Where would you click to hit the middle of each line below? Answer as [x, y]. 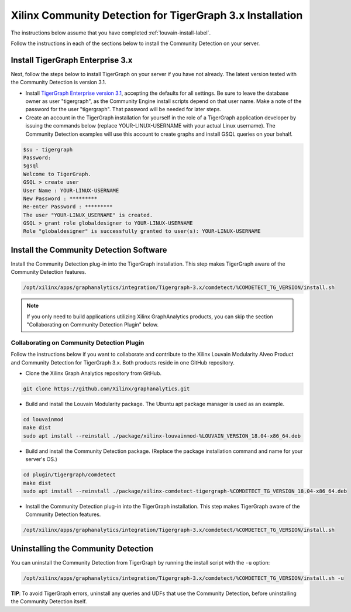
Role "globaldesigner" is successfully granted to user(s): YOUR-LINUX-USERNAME [142, 231]
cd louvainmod [43, 419]
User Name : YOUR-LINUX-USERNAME [71, 190]
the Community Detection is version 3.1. [58, 82]
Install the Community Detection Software [89, 250]
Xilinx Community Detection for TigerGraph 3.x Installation [157, 15]
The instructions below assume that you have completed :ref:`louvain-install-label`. [111, 33]
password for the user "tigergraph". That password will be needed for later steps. [123, 109]
